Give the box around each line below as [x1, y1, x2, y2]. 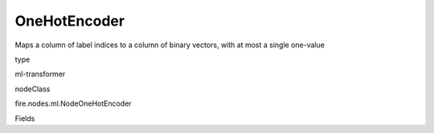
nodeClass [14, 84, 51, 94]
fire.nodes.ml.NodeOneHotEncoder [14, 99, 132, 108]
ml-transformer [14, 69, 66, 79]
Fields [14, 113, 35, 123]
